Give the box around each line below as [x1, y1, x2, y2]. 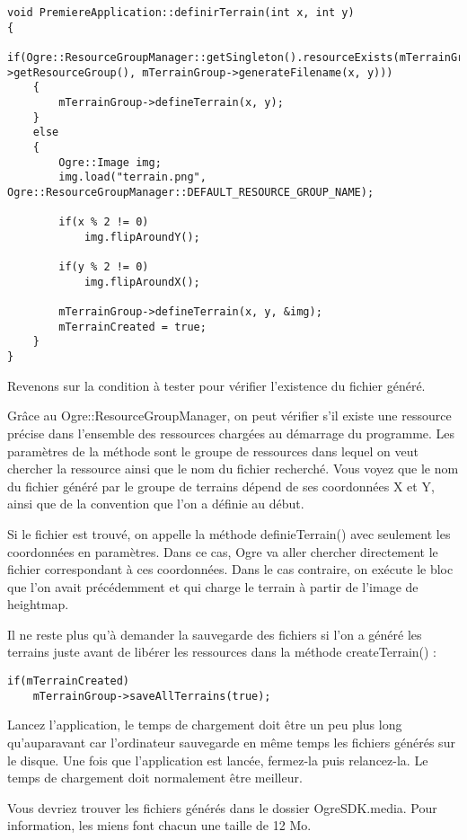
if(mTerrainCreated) [7, 675, 130, 688]
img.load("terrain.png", [58, 171, 207, 184]
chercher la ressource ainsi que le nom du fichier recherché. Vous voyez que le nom [7, 459, 459, 478]
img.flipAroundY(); [84, 230, 200, 243]
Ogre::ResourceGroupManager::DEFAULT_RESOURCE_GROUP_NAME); [7, 185, 374, 199]
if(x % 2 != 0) [58, 216, 149, 229]
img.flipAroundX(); [84, 275, 200, 288]
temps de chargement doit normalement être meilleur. [7, 768, 303, 787]
